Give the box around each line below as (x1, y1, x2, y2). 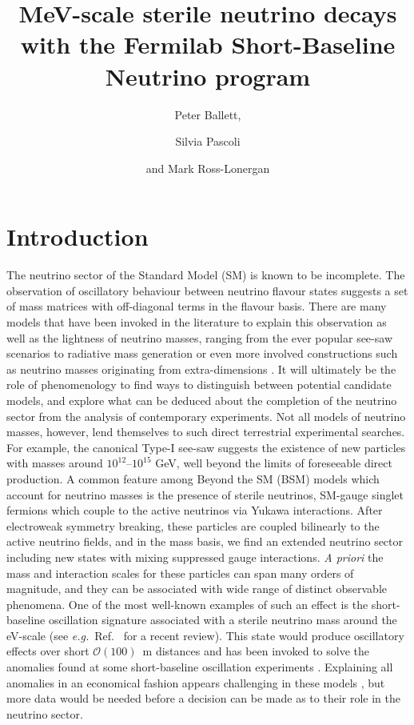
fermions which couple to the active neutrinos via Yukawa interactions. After (6, 502, 383, 519)
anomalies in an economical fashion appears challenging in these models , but (6, 674, 385, 691)
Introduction (6, 220, 149, 253)
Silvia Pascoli (175, 133, 241, 150)
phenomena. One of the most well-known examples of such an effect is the (6, 595, 368, 612)
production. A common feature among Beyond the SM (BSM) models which (6, 470, 380, 487)
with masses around (6, 455, 103, 471)
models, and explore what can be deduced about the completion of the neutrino (6, 391, 397, 408)
